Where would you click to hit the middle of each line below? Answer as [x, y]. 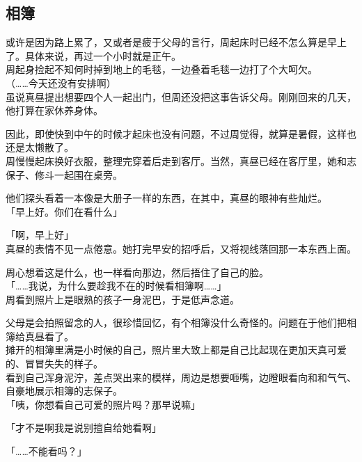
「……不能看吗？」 [46, 451]
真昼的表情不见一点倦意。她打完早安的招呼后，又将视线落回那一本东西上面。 [181, 248]
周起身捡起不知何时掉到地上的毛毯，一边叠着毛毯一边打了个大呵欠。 [162, 69]
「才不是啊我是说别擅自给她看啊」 [84, 428]
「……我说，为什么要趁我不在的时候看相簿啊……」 [116, 286]
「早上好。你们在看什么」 [64, 211]
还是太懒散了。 [40, 147]
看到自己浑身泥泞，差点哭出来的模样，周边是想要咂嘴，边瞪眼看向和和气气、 [181, 377]
